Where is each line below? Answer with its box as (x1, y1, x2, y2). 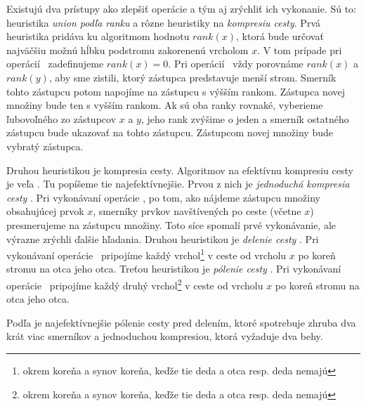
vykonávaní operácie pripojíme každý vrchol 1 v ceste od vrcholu (6, 246, 287, 262)
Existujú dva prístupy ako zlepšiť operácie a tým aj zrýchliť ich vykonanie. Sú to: (6, 1, 356, 15)
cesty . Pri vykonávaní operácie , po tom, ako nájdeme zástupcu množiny (6, 190, 321, 204)
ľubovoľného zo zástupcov (6, 111, 117, 126)
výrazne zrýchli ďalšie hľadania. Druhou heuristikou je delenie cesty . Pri (6, 231, 319, 246)
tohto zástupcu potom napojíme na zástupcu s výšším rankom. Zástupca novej (6, 84, 345, 98)
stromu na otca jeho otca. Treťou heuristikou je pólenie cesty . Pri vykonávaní (6, 261, 341, 276)
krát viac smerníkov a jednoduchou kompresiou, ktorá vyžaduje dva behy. (6, 329, 323, 343)
